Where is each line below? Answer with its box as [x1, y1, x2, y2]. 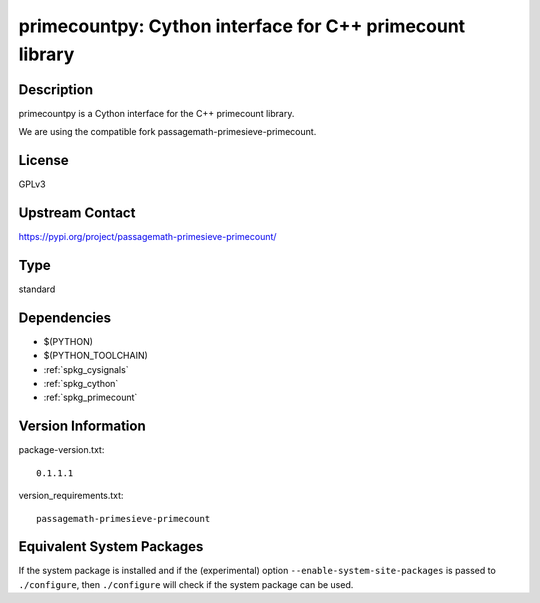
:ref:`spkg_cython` [43, 378, 119, 390]
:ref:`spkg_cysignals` [43, 363, 129, 375]
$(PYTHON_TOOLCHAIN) [43, 350, 149, 362]
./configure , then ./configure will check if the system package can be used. [18, 578, 354, 590]
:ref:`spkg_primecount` [43, 391, 138, 404]
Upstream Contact [18, 204, 136, 221]
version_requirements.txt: [18, 490, 124, 502]
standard [18, 283, 56, 295]
